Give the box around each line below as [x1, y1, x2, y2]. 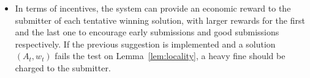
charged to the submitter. [15, 61, 111, 74]
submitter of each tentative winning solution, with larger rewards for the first [15, 13, 305, 26]
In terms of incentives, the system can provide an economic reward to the [15, 2, 291, 14]
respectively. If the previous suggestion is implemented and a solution [15, 37, 276, 50]
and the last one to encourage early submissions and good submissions [15, 26, 279, 38]
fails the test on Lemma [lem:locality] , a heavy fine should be [55, 49, 285, 62]
